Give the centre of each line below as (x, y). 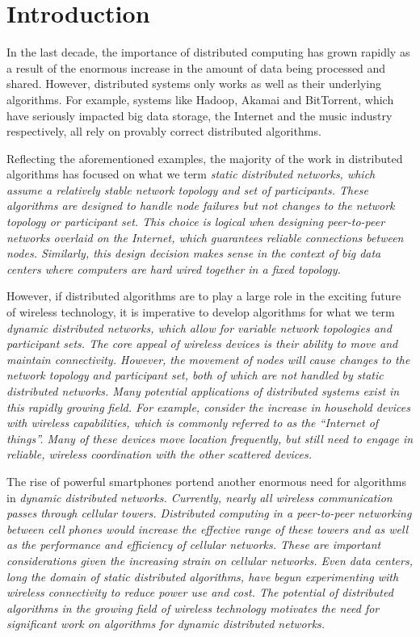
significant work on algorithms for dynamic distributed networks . (166, 624)
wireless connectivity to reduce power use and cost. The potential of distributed (200, 592)
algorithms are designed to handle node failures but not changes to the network (201, 205)
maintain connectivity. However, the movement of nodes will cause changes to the (208, 359)
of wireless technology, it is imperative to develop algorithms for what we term (201, 312)
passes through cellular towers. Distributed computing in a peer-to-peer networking (209, 513)
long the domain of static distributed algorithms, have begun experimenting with (203, 576)
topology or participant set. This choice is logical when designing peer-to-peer (196, 222)
